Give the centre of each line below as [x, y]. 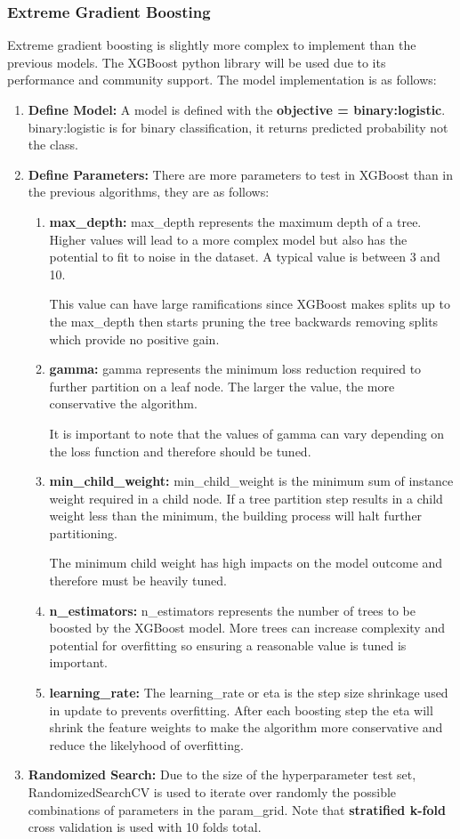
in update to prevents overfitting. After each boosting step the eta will [241, 710]
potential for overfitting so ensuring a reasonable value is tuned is [228, 645]
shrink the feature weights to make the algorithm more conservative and [246, 727]
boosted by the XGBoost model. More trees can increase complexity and [247, 628]
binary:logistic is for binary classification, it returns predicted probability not [238, 127]
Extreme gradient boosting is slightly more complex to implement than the [212, 45]
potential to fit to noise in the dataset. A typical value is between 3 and [245, 257]
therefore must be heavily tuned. [138, 581]
